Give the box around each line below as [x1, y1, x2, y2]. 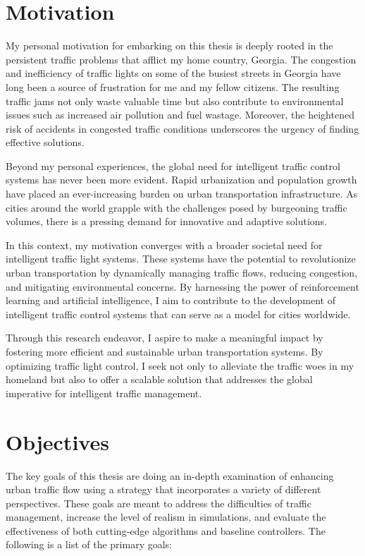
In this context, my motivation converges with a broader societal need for [6, 237, 323, 252]
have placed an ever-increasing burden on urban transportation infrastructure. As [6, 186, 358, 201]
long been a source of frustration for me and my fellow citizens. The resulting [6, 79, 340, 94]
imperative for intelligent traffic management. [6, 385, 202, 400]
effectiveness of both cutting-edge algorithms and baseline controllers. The [6, 523, 326, 538]
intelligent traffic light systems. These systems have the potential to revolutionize [6, 251, 356, 266]
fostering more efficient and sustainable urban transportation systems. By [6, 344, 323, 358]
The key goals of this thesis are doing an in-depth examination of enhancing [6, 468, 334, 483]
